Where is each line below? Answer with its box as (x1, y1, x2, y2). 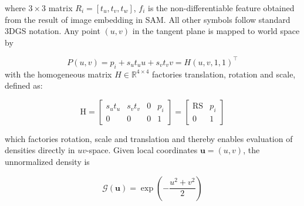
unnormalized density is (5, 156, 90, 168)
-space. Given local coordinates (86, 144, 198, 156)
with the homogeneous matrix (5, 67, 112, 80)
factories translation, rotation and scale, (152, 67, 296, 80)
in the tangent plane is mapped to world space (132, 25, 300, 37)
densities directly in (5, 144, 75, 156)
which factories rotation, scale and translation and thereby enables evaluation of (5, 132, 293, 144)
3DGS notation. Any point (5, 25, 100, 37)
